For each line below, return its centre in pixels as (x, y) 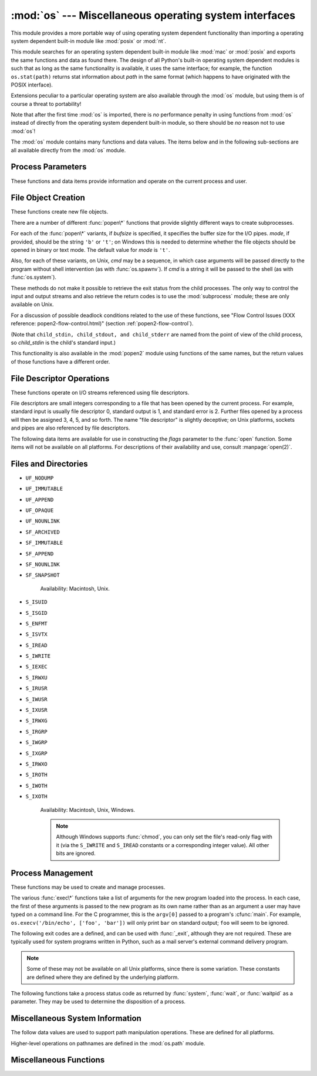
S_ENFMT (37, 623)
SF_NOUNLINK (43, 564)
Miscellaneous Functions (58, 1060)
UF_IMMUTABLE (44, 489)
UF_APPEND (40, 499)
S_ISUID (37, 602)
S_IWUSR (37, 699)
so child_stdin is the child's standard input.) (63, 342)
